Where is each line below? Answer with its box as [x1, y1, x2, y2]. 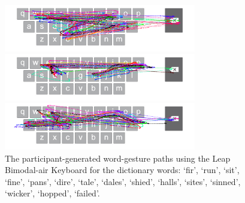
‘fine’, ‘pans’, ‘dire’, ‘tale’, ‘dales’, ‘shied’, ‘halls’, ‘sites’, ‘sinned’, [5, 175, 241, 187]
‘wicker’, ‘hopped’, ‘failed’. [5, 187, 100, 199]
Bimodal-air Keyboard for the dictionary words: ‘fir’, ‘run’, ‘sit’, [5, 163, 240, 176]
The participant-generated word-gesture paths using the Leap [5, 152, 231, 164]
